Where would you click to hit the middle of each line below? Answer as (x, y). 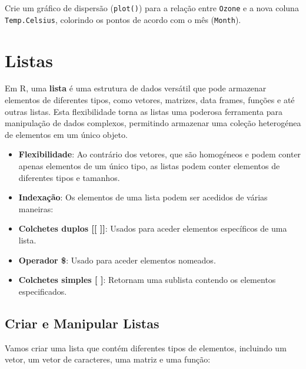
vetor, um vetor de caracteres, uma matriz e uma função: (108, 359)
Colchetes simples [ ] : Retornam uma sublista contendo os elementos (147, 280)
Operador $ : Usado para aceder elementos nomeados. (117, 260)
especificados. (43, 291)
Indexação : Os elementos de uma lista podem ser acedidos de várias (143, 197)
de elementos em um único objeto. (66, 134)
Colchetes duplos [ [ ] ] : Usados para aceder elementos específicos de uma (153, 228)
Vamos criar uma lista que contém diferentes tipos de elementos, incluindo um (146, 347)
